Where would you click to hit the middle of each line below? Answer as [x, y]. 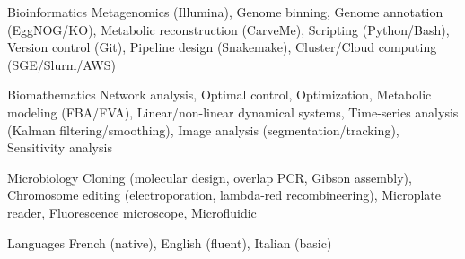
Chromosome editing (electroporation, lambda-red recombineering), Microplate [224, 195]
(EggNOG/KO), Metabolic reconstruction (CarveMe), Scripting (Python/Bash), [228, 29]
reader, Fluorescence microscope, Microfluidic [132, 212]
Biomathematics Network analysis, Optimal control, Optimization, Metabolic [219, 95]
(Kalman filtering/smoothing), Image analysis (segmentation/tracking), [203, 129]
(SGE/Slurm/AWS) [61, 64]
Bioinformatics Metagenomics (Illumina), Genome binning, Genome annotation [225, 12]
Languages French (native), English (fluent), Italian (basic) [170, 242]
